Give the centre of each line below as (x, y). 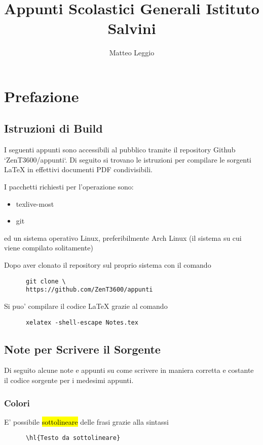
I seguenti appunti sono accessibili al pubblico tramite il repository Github (120, 150)
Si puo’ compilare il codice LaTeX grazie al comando (86, 306)
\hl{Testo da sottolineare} (73, 438)
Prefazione (42, 96)
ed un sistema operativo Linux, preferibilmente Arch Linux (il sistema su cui (123, 237)
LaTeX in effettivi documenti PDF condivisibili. (78, 169)
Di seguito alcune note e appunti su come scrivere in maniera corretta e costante (129, 370)
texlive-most (35, 203)
